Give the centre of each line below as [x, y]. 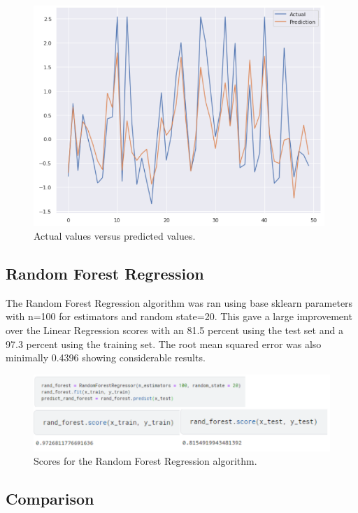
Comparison [50, 499]
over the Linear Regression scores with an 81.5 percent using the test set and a [174, 330]
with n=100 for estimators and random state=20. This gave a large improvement [179, 316]
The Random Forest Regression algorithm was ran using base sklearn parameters [179, 302]
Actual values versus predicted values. [115, 236]
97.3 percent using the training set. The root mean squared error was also [164, 344]
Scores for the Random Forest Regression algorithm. [145, 461]
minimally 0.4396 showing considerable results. [106, 357]
